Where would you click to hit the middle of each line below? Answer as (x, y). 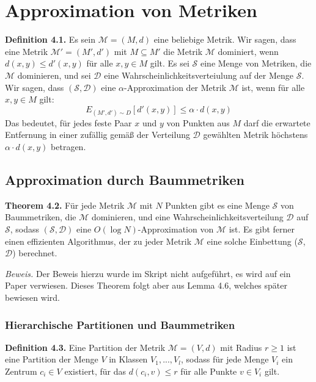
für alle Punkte (209, 371)
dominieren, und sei (54, 75)
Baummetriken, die (41, 217)
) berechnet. (35, 253)
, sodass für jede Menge (225, 359)
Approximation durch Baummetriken (125, 180)
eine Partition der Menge (52, 359)
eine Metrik (27, 51)
